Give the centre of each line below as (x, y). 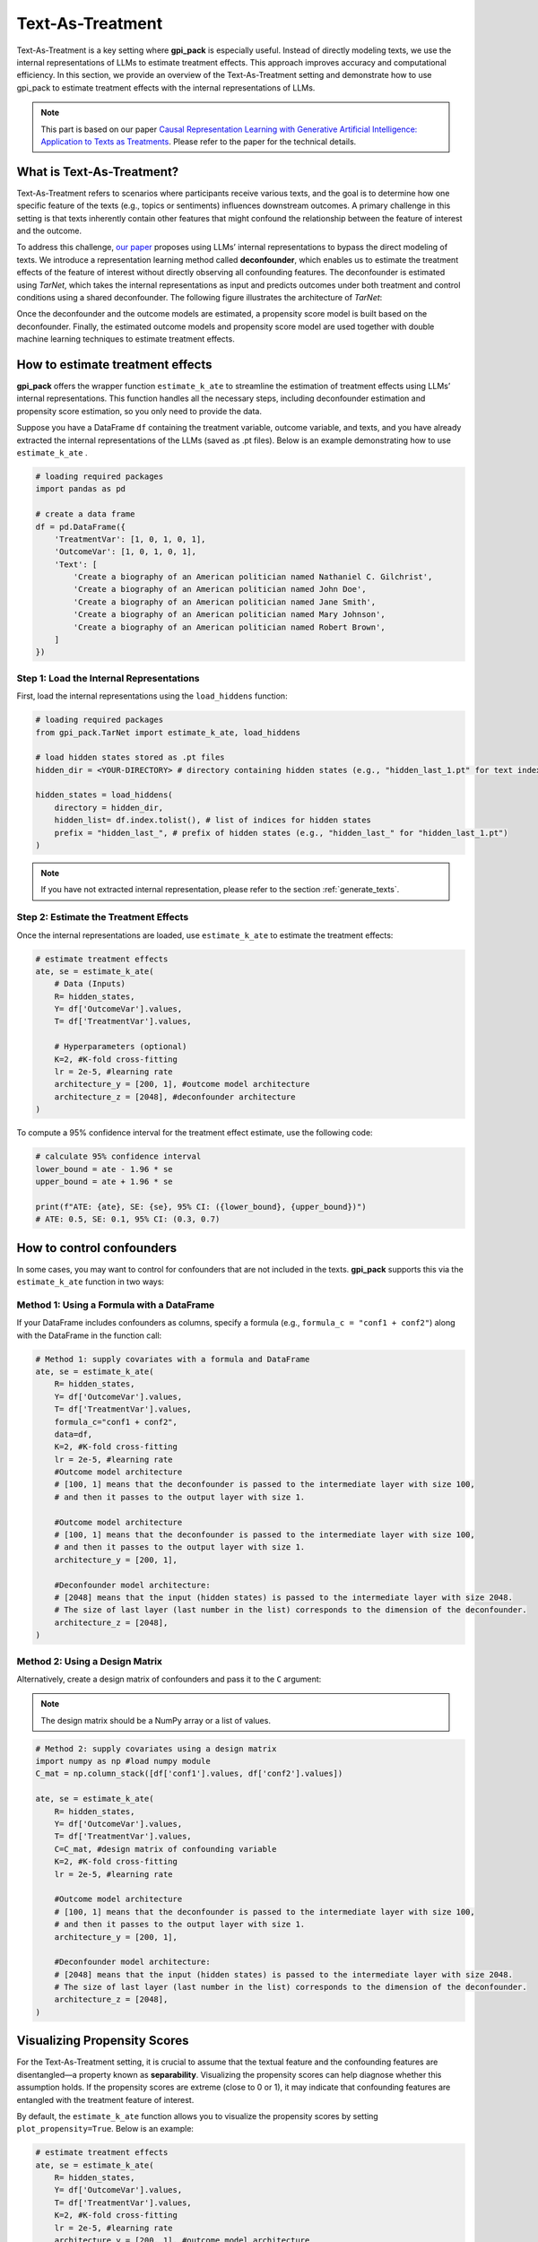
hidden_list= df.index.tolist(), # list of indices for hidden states (213, 820)
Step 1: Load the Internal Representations (108, 678)
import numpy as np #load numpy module (123, 1761)
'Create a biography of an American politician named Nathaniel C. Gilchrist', (253, 577)
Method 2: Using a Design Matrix (90, 1661)
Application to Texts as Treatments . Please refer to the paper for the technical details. (199, 141)
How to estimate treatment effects (114, 365)
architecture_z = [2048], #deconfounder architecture (175, 1097)
